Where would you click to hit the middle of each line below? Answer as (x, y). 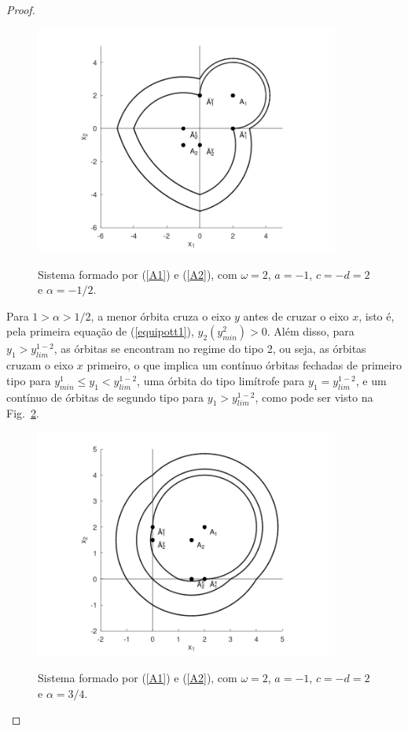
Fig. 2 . (23, 413)
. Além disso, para (311, 331)
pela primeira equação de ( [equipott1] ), (100, 331)
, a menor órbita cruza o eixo (161, 315)
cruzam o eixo (40, 365)
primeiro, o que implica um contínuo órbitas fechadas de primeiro (244, 365)
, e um (371, 380)
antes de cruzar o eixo (296, 315)
